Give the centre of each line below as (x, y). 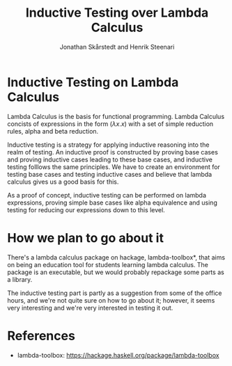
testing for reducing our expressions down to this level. (86, 209)
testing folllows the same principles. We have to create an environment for (114, 167)
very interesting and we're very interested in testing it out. (90, 308)
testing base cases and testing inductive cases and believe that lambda (110, 174)
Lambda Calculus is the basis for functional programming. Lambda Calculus (116, 116)
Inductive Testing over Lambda (117, 13)
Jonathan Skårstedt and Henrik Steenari (117, 47)
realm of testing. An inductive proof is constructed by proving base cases (113, 152)
